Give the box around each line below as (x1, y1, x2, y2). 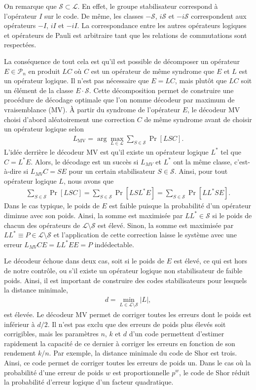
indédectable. (94, 239, 134, 249)
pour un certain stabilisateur (69, 166, 155, 176)
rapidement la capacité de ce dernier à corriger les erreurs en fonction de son (4, 338, 235, 348)
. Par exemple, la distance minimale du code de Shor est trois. (49, 348, 237, 358)
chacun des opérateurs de (4, 220, 80, 230)
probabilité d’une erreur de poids (4, 367, 104, 377)
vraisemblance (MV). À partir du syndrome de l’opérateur (4, 104, 181, 114)
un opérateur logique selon (4, 124, 84, 134)
